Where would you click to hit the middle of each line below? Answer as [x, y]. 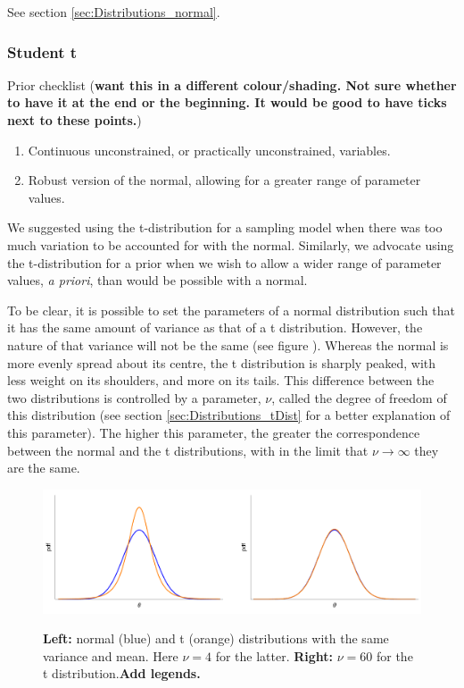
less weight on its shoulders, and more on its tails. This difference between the [221, 380]
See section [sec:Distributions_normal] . [114, 12]
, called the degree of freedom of [359, 397]
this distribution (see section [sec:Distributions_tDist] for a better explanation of [229, 415]
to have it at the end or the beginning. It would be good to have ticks [227, 102]
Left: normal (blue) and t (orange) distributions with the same [216, 638]
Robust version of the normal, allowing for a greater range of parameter [224, 180]
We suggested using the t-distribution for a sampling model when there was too [225, 227]
